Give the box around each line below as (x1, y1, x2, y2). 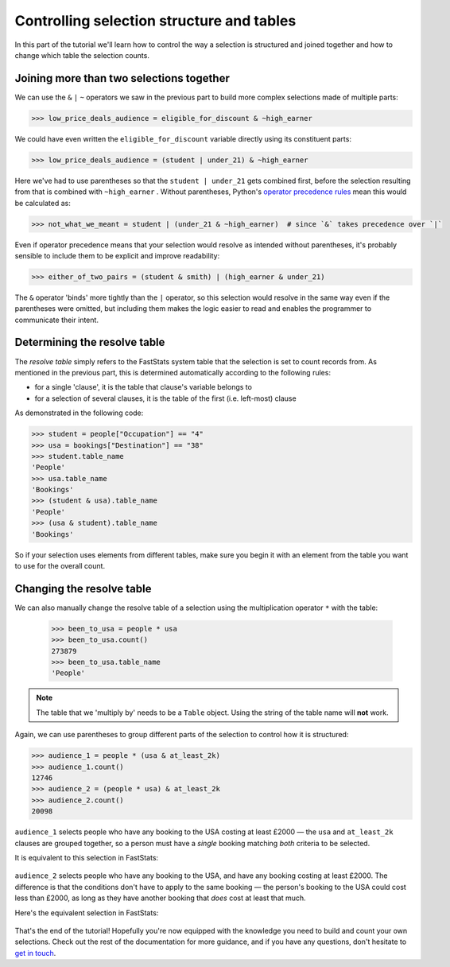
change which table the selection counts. (14, 50, 150, 60)
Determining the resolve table (14, 336, 165, 349)
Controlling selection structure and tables (14, 12, 297, 29)
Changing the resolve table (14, 581, 152, 596)
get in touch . (14, 948, 56, 957)
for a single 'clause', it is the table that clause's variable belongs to (34, 383, 252, 392)
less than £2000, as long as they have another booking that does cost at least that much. (14, 893, 306, 903)
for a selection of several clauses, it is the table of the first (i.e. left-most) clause (34, 394, 297, 403)
